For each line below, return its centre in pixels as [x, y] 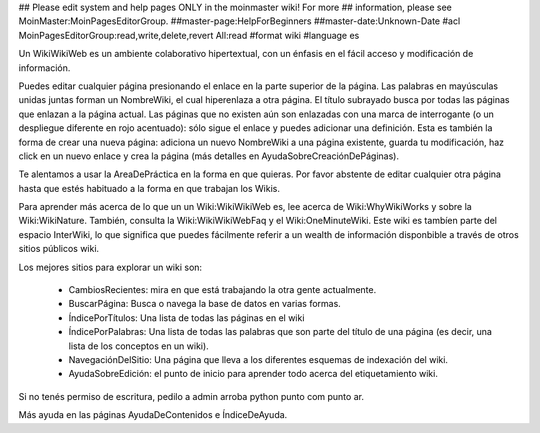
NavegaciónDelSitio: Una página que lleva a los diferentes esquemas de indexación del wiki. [258, 359]
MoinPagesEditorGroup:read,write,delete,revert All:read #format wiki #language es [189, 35]
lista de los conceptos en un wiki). [138, 346]
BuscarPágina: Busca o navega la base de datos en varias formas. [205, 304]
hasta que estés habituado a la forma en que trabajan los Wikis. [149, 188]
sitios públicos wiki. [59, 249]
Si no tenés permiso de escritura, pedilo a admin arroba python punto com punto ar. [191, 396]
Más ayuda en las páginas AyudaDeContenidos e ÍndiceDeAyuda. [153, 415]
